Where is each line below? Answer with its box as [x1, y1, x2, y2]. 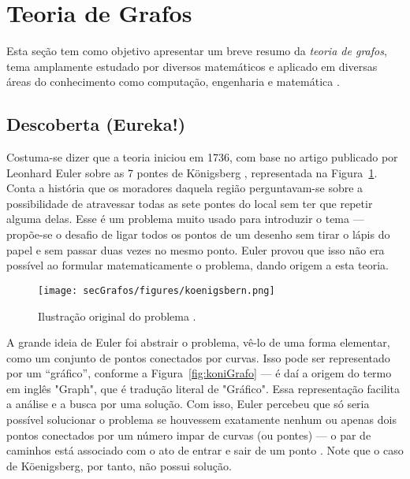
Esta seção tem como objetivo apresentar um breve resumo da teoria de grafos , [6, 43, 387, 59]
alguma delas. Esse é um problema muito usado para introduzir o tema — [6, 210, 364, 227]
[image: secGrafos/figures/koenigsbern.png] [38, 284, 275, 296]
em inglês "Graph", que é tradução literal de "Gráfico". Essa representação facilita [6, 380, 401, 396]
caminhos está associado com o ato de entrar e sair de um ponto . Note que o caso [6, 442, 404, 459]
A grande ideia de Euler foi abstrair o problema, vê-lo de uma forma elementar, [6, 334, 390, 351]
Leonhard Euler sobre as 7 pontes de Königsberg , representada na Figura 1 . [6, 164, 378, 180]
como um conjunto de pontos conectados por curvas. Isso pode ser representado [6, 349, 390, 366]
